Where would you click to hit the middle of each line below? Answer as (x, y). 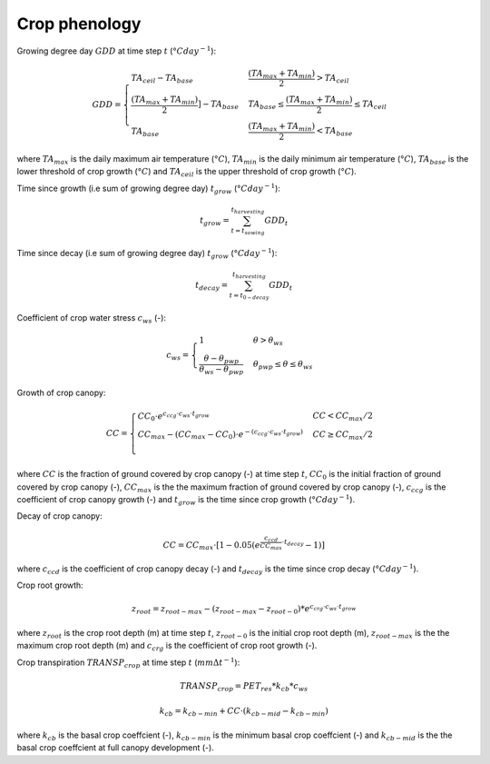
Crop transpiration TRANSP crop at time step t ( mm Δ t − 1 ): (128, 662)
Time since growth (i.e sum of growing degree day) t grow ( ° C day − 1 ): (149, 189)
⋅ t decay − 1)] (304, 544)
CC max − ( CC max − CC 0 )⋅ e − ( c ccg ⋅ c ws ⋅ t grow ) (220, 434)
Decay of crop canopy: (60, 516)
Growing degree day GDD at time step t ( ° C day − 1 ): (117, 50)
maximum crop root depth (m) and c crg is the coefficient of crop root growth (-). (167, 647)
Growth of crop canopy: (61, 393)
